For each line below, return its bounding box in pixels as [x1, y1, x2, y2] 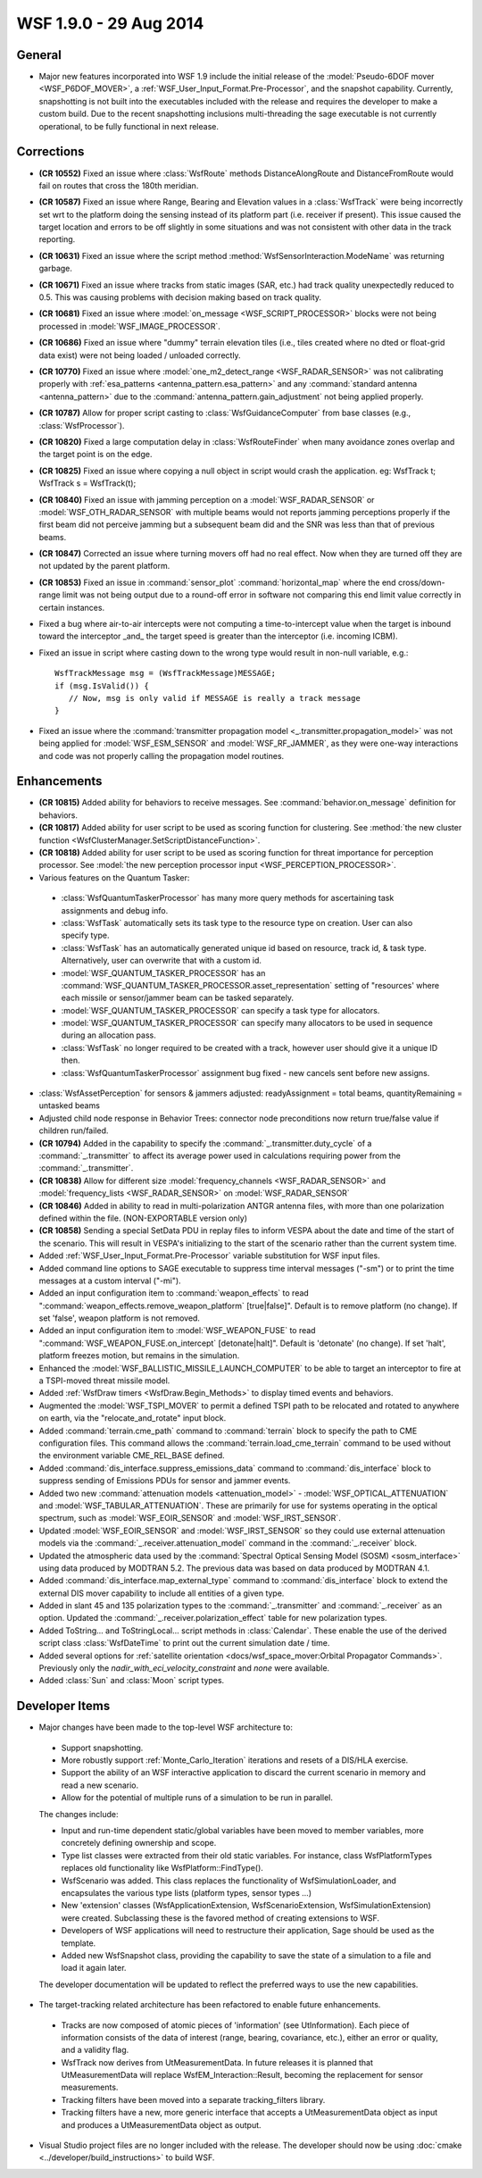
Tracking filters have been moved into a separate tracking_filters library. [61, 2094, 326, 2105]
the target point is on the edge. [38, 449, 153, 460]
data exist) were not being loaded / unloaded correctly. [38, 349, 241, 361]
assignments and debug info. [61, 905, 169, 915]
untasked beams [38, 1100, 100, 1111]
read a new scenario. [61, 1780, 138, 1790]
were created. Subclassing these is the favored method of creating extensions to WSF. [61, 1912, 379, 1923]
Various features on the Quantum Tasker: [38, 872, 190, 883]
